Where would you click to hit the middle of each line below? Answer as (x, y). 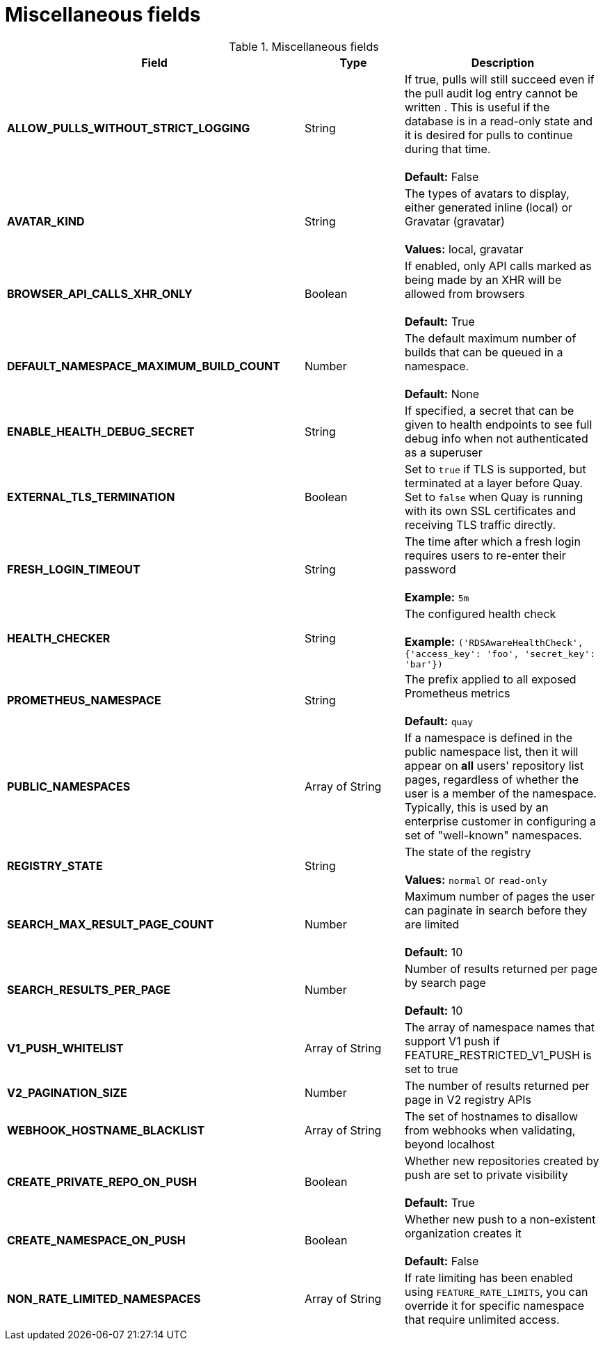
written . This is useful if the (477, 107)
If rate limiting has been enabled (489, 1277)
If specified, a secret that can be (489, 410)
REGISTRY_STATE (55, 865)
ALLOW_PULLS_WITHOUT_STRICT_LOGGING (129, 128)
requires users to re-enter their (485, 555)
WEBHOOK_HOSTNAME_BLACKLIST (106, 1130)
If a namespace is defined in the (488, 737)
